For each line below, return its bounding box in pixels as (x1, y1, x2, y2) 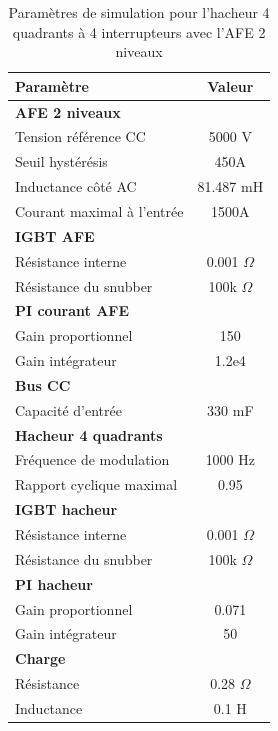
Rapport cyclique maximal (15, 474, 178, 495)
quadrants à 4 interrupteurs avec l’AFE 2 (12, 21, 266, 42)
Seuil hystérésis (15, 151, 108, 172)
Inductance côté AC (15, 176, 137, 197)
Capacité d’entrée (15, 399, 122, 420)
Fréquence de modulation (15, 449, 170, 470)
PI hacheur (15, 573, 93, 594)
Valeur (207, 75, 254, 96)
